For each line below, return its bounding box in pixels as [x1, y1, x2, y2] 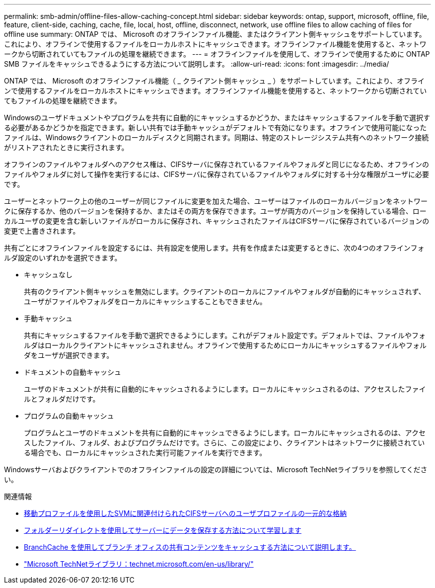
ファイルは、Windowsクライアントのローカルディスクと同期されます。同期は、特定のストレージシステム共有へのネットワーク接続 [4, 133, 429, 142]
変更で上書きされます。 [4, 227, 80, 235]
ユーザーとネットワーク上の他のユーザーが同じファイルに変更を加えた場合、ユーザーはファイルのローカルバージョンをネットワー [4, 197, 428, 205]
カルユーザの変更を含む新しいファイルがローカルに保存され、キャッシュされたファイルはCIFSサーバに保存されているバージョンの [4, 217, 430, 225]
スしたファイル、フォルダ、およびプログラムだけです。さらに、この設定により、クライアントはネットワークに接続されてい [24, 438, 425, 447]
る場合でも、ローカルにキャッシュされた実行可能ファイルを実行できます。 [24, 448, 267, 457]
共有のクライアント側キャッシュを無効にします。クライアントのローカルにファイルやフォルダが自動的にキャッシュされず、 [24, 287, 426, 296]
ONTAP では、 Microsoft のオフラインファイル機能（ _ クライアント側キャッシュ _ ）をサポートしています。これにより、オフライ [4, 77, 425, 85]
